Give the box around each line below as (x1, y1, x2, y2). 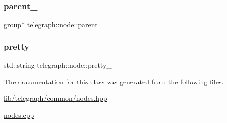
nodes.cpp (4, 109, 34, 120)
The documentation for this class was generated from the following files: (4, 76, 224, 86)
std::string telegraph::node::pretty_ (4, 60, 112, 70)
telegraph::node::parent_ (27, 19, 103, 30)
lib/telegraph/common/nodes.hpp (4, 93, 107, 103)
